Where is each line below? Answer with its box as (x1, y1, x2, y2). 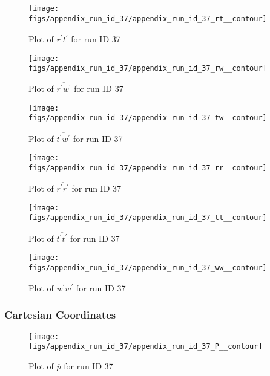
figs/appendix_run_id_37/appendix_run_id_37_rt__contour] (28, 14, 267, 23)
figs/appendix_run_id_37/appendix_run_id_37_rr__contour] (28, 164, 267, 173)
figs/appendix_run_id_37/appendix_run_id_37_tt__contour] (28, 213, 267, 222)
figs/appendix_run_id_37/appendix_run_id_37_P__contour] (28, 342, 263, 351)
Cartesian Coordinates (4, 307, 116, 322)
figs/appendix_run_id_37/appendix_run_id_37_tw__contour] (28, 114, 267, 123)
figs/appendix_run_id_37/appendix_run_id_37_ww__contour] (28, 263, 267, 272)
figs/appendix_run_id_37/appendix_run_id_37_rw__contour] (28, 64, 267, 73)
